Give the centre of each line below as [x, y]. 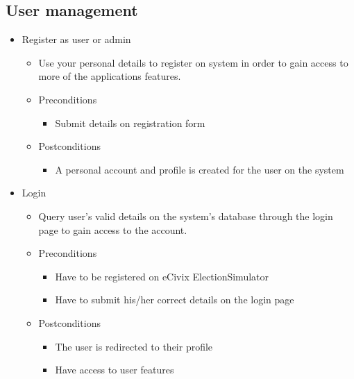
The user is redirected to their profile [134, 346]
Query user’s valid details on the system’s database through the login [186, 216]
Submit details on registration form [130, 123]
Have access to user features [115, 370]
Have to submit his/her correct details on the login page [175, 300]
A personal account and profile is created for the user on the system [200, 169]
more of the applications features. [110, 76]
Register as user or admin [76, 39]
